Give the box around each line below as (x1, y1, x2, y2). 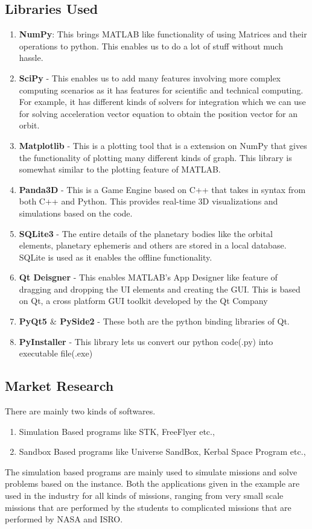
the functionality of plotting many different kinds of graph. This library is (19, 151, 292, 163)
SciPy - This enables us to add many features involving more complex (19, 71, 281, 84)
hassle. (19, 51, 43, 64)
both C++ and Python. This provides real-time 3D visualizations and (19, 195, 278, 207)
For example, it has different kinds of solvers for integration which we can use (19, 95, 306, 108)
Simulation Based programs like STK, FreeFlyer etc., (19, 425, 215, 437)
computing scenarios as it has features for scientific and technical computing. (19, 83, 304, 96)
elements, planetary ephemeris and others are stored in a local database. (19, 239, 287, 252)
